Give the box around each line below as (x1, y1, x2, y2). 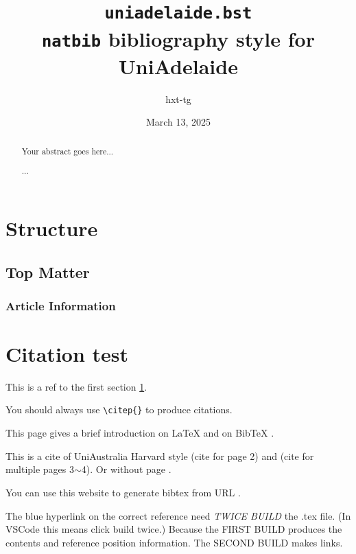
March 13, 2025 (145, 115, 211, 129)
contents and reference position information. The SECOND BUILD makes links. (5, 535, 343, 549)
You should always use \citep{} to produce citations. (5, 402, 233, 417)
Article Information (5, 297, 116, 314)
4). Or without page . (81, 462, 171, 476)
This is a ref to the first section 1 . (5, 379, 147, 393)
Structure (5, 213, 98, 242)
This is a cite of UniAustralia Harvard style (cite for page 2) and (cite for (5, 448, 314, 463)
